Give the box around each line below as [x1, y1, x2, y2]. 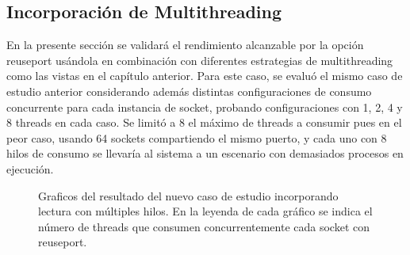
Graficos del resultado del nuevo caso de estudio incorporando [38, 187, 339, 204]
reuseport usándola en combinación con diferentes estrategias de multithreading [6, 51, 393, 68]
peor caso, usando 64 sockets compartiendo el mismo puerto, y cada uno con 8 [6, 129, 387, 146]
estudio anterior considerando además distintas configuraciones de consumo [6, 82, 372, 99]
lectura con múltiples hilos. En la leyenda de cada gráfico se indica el [38, 203, 373, 219]
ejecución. [6, 160, 54, 177]
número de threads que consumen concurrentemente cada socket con [38, 218, 370, 234]
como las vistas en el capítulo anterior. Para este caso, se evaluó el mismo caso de [6, 67, 403, 84]
